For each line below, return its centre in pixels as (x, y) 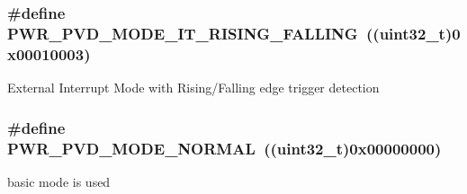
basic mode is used (59, 181)
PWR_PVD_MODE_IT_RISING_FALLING (183, 33)
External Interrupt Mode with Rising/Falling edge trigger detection (193, 88)
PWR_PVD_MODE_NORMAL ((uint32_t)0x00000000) (225, 148)
